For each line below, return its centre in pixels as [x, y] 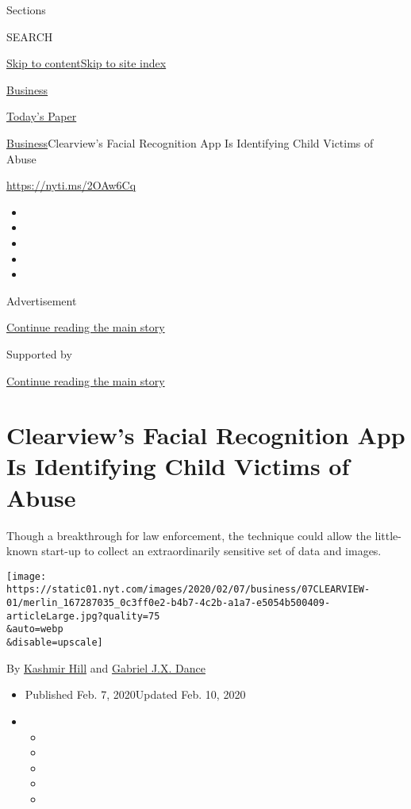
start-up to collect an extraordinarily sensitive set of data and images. [211, 551]
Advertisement [42, 300]
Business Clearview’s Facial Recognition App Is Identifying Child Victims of [190, 142]
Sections [26, 10]
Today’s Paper [42, 116]
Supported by [39, 353]
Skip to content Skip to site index [86, 63]
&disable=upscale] [55, 643]
